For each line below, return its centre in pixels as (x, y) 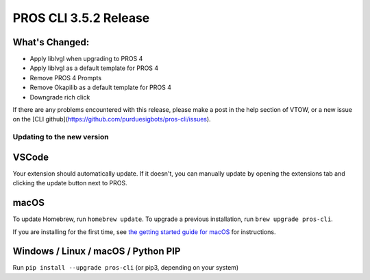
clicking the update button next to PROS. (70, 183)
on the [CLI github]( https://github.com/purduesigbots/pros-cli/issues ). (112, 119)
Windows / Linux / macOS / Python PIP (97, 252)
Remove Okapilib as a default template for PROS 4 (100, 87)
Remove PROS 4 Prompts (66, 78)
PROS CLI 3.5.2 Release (81, 18)
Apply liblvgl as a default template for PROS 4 (94, 68)
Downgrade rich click (60, 97)
